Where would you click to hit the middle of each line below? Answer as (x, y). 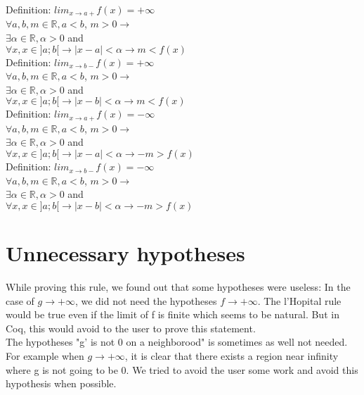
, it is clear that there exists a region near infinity (232, 355)
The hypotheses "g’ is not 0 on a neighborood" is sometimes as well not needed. (177, 342)
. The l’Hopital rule (299, 300)
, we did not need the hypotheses (146, 300)
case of (20, 300)
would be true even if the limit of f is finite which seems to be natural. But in (173, 314)
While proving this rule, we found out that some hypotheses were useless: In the (178, 286)
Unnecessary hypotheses (125, 253)
